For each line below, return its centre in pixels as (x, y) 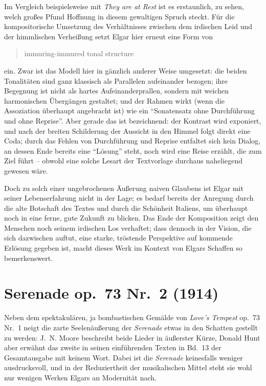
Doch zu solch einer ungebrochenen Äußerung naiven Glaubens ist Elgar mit (124, 188)
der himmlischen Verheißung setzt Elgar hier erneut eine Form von (108, 36)
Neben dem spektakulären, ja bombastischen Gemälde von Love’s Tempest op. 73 (132, 317)
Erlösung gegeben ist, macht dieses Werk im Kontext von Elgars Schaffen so (123, 248)
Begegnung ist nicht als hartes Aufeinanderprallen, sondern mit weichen (116, 91)
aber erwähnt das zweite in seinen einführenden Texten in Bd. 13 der (113, 347)
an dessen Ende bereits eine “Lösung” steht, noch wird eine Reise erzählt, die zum (133, 150)
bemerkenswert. (29, 258)
